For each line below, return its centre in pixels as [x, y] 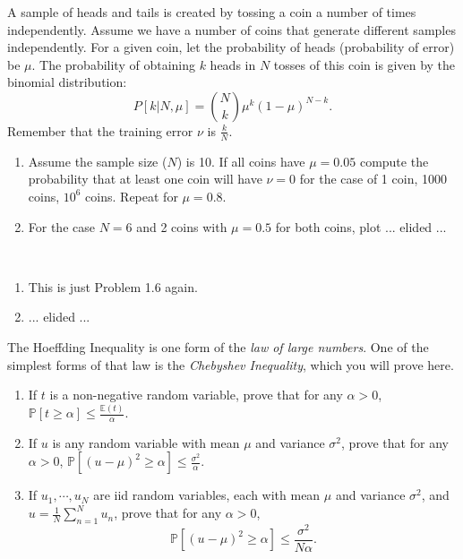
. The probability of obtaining [113, 64]
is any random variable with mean [146, 442]
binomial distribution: [67, 82]
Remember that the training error [100, 130]
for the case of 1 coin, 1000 [373, 179]
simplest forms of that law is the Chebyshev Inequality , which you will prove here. [231, 364]
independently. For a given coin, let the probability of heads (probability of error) [231, 47]
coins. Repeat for [132, 196]
